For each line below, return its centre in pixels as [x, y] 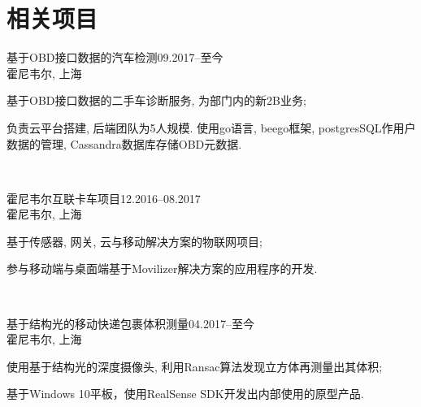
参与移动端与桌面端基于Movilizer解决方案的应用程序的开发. [162, 268]
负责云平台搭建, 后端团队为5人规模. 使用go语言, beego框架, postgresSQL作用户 [211, 127]
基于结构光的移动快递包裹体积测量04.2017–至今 [130, 323]
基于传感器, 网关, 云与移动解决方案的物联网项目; [135, 241]
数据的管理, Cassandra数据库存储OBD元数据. [124, 143]
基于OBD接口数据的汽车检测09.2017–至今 [115, 57]
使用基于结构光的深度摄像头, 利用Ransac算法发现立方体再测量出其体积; [195, 366]
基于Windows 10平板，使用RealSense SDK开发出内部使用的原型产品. [185, 394]
